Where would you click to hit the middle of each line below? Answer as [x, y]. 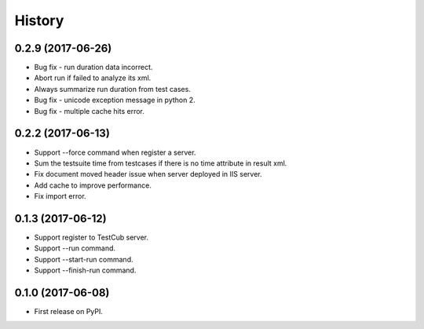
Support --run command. [75, 248]
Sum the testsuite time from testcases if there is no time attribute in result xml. [161, 163]
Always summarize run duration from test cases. [113, 89]
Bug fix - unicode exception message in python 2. [115, 100]
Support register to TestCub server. [91, 237]
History [39, 20]
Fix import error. [60, 196]
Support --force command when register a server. [115, 152]
